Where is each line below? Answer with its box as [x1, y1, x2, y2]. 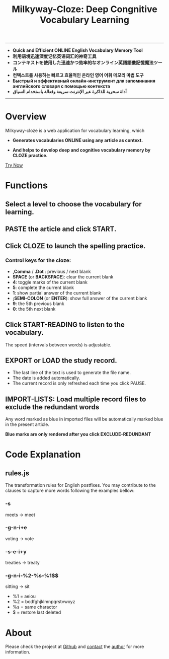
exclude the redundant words [5, 403, 100, 411]
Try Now [5, 162, 23, 168]
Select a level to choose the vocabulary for [5, 200, 142, 208]
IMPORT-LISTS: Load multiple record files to [5, 395, 146, 403]
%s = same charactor [12, 604, 58, 610]
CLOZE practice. [12, 153, 48, 159]
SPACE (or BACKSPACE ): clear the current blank [12, 273, 114, 280]
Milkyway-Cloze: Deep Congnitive [12, 4, 157, 15]
